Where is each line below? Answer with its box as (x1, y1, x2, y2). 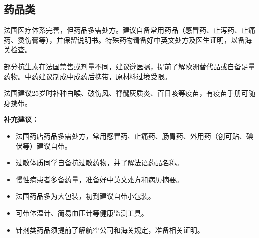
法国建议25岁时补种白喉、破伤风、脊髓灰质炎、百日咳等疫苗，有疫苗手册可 (4, 88, 248, 98)
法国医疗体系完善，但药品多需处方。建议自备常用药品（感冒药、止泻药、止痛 (4, 25, 255, 35)
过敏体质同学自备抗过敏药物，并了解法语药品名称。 (15, 157, 183, 168)
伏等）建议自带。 (15, 140, 72, 151)
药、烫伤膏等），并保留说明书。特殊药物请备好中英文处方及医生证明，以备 (4, 34, 245, 45)
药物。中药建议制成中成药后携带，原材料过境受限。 (4, 71, 171, 81)
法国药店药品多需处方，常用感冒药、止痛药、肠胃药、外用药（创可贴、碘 (15, 130, 253, 141)
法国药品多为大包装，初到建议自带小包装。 (15, 191, 155, 201)
